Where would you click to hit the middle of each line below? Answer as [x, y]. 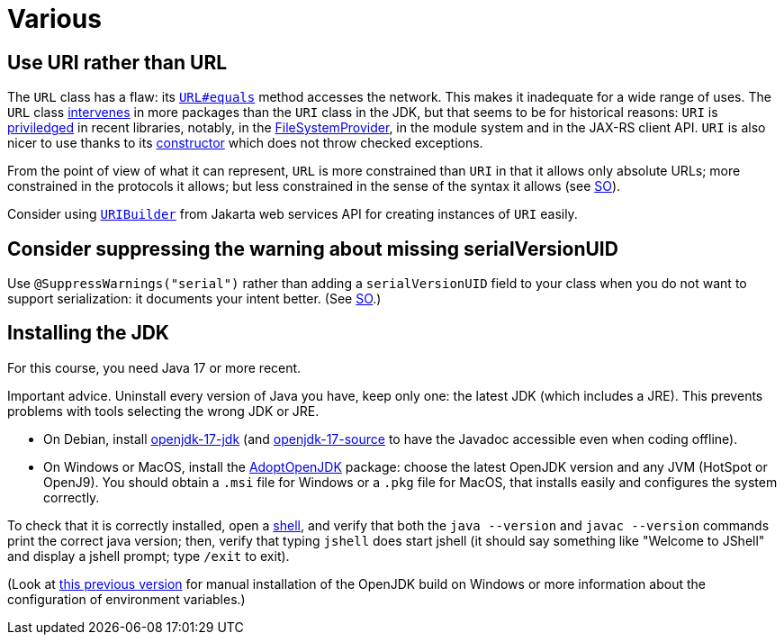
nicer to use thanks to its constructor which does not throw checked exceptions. [245, 143]
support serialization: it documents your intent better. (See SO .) [194, 299]
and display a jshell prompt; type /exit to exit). [149, 556]
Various [54, 19]
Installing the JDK [88, 333]
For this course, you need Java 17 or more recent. [154, 367]
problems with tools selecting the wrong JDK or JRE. [163, 411]
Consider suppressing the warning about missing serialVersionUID [313, 249]
